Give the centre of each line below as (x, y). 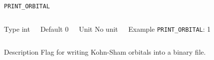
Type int (17, 29)
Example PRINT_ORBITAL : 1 (170, 29)
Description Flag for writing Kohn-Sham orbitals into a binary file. (105, 52)
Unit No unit (98, 29)
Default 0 (54, 29)
